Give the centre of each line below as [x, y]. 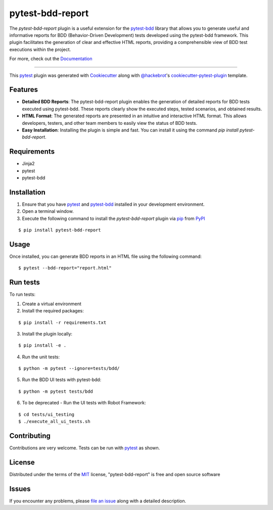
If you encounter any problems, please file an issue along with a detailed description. [98, 501]
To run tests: [22, 294]
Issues [20, 489]
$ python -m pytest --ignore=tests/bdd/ [69, 368]
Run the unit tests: [41, 357]
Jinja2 [28, 164]
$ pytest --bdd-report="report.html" [65, 268]
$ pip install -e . [42, 345]
